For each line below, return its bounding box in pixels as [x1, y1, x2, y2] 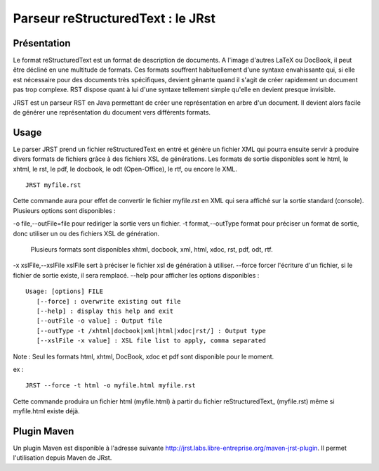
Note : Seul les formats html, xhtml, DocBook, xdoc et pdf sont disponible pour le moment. [13, 352, 274, 361]
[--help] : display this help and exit [36, 307, 174, 315]
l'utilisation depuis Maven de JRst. [13, 453, 112, 462]
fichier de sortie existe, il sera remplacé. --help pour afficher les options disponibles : [13, 271, 260, 279]
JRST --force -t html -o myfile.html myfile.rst [25, 382, 196, 389]
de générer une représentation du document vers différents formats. [13, 108, 211, 117]
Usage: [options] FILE [25, 288, 104, 295]
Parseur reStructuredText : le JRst [13, 11, 216, 26]
